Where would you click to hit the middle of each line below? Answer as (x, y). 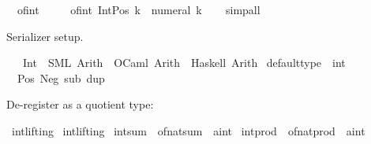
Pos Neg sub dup (61, 78)
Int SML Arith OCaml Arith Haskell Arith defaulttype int (184, 63)
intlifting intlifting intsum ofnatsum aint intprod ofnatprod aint (188, 130)
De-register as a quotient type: (80, 104)
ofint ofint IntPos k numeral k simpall (139, 9)
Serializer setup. (45, 36)
